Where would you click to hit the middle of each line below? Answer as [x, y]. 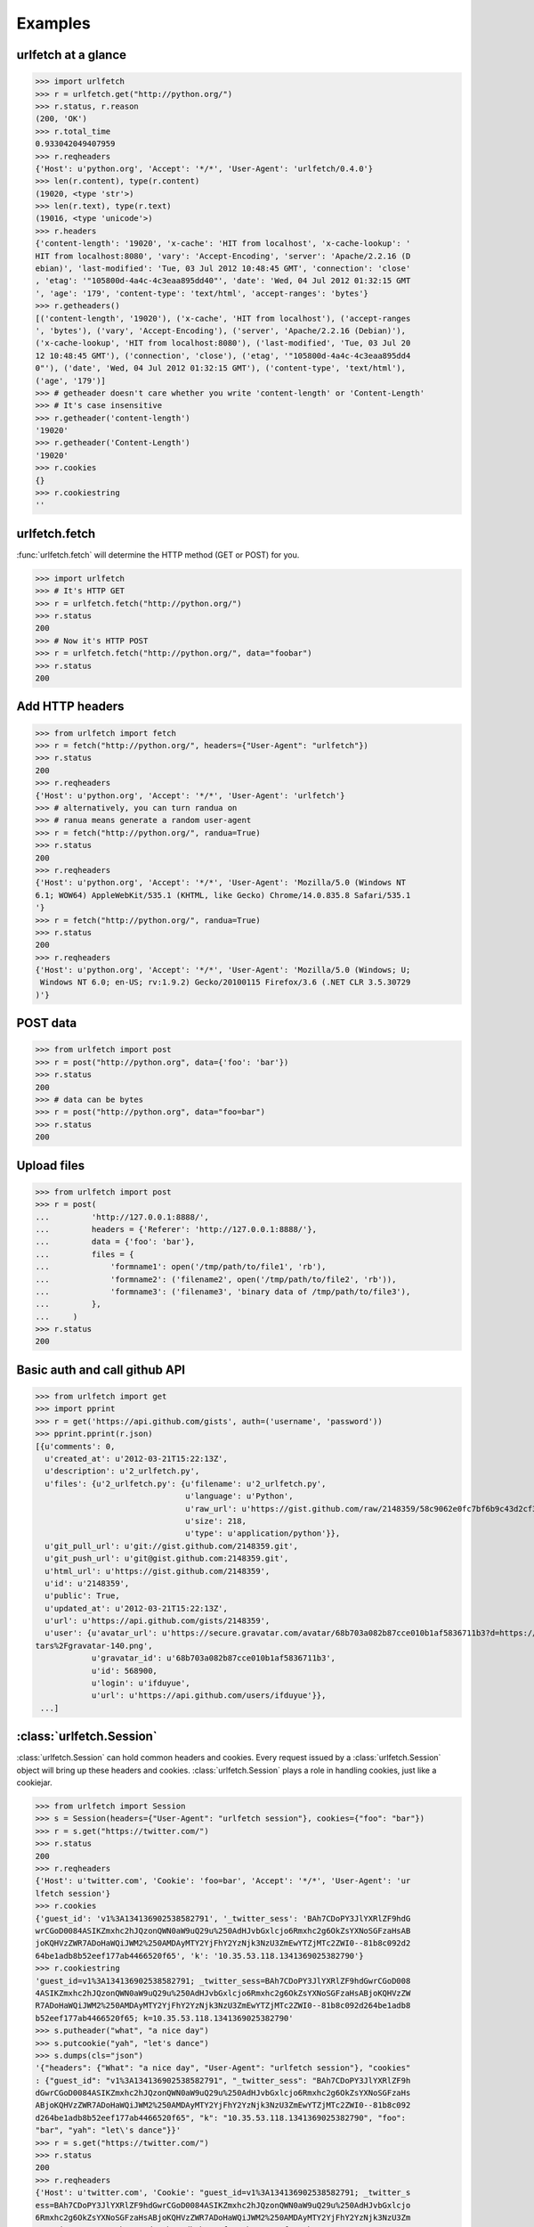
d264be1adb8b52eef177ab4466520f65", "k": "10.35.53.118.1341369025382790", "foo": [221, 2117]
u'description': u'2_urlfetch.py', [122, 1471]
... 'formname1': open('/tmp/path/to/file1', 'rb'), [181, 1267]
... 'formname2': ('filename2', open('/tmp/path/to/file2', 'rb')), [216, 1279]
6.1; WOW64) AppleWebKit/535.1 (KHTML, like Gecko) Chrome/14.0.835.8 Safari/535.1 [223, 895]
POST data [47, 1023]
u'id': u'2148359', [87, 1583]
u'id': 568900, [124, 1671]
